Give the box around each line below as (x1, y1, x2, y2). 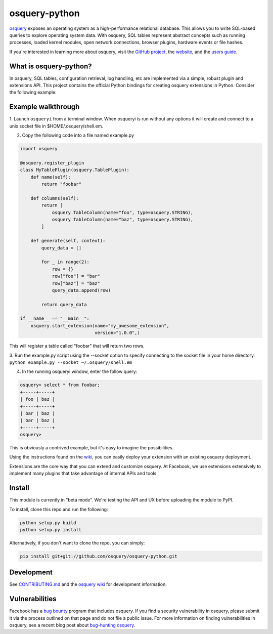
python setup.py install (20, 527, 82, 532)
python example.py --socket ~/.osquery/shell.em (9, 360, 132, 365)
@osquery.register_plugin (20, 160, 84, 165)
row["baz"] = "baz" (52, 280, 101, 286)
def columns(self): (30, 195, 79, 201)
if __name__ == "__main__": (20, 316, 89, 321)
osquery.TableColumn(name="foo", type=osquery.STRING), (52, 209, 194, 215)
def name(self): (30, 174, 71, 180)
